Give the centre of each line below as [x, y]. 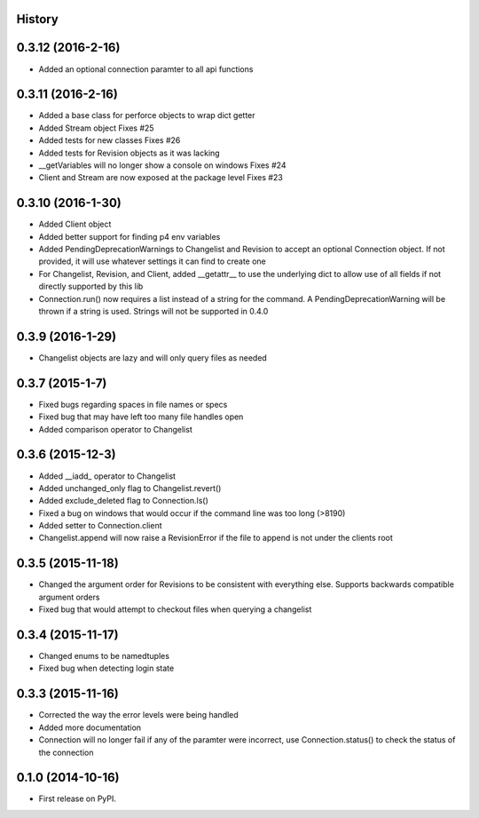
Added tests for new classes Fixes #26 [110, 140]
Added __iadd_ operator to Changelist [107, 476]
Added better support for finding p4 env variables [130, 236]
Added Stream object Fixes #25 [96, 128]
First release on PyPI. [78, 798]
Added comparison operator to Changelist [115, 429]
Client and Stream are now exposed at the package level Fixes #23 [161, 178]
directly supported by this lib [91, 286]
